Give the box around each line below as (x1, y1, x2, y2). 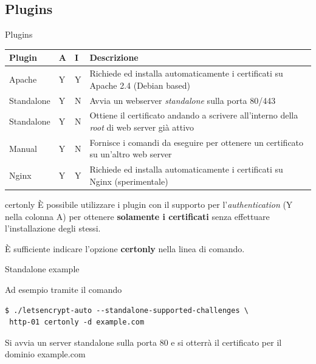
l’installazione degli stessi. (5, 222, 101, 235)
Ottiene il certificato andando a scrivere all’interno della (89, 109, 298, 122)
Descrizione (89, 51, 139, 64)
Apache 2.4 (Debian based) (89, 78, 190, 91)
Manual (9, 142, 37, 154)
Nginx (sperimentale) (89, 174, 168, 187)
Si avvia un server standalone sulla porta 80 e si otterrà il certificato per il (5, 335, 282, 348)
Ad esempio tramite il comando (5, 283, 122, 295)
